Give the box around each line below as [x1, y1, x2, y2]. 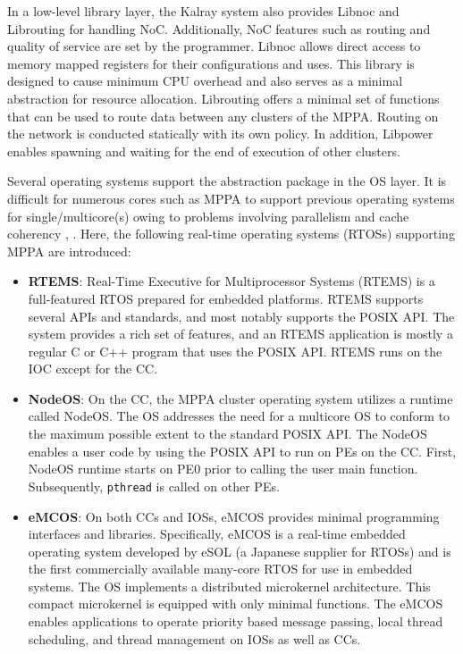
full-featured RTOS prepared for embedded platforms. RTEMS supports [28, 289, 424, 307]
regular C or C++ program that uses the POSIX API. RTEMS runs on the [28, 341, 442, 360]
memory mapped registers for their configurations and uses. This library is [7, 54, 415, 72]
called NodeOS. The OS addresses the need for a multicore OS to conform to [28, 407, 450, 425]
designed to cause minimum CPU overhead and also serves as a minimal [7, 71, 403, 90]
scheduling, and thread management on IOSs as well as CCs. [28, 629, 361, 648]
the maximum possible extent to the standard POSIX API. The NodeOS [28, 424, 427, 443]
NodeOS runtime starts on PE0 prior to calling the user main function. [28, 459, 418, 478]
